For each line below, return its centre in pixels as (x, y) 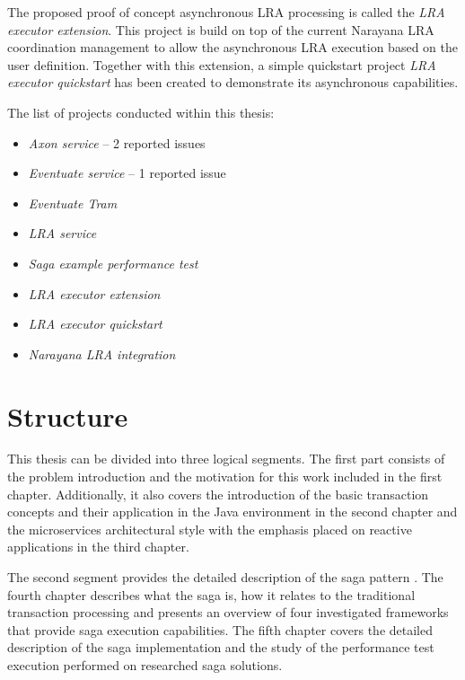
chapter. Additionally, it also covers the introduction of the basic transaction (218, 494)
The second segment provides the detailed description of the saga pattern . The (225, 577)
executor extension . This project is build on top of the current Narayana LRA (221, 29)
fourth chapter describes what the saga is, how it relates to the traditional (211, 594)
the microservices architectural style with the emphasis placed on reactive (210, 529)
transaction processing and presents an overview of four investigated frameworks (228, 612)
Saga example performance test (113, 263)
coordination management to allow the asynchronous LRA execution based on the (232, 47)
